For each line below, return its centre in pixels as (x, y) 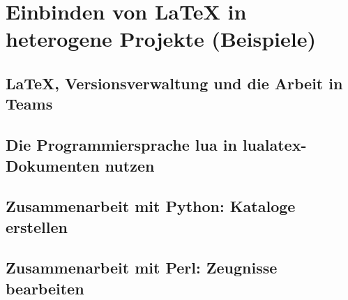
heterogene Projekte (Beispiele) (161, 39)
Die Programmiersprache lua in (121, 145)
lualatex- (274, 145)
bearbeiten (45, 288)
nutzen (130, 165)
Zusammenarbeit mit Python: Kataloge (151, 206)
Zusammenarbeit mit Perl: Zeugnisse (142, 268)
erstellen (37, 226)
